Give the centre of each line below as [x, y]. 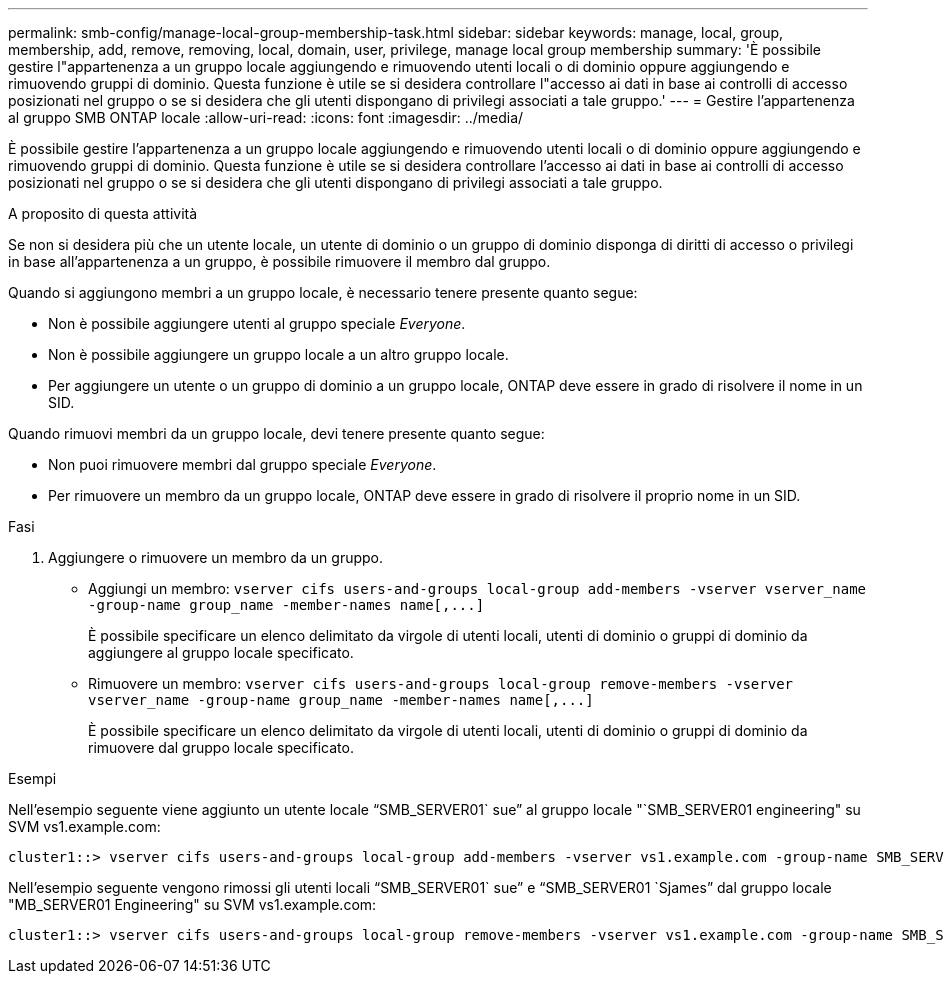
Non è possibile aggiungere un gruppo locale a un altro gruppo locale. [278, 354]
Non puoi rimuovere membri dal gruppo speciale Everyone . [242, 464]
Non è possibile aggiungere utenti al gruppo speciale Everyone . [257, 323]
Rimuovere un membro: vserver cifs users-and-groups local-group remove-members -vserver [440, 683]
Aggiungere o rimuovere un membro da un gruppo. [216, 557]
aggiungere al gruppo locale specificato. [221, 652]
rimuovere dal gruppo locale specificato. [221, 747]
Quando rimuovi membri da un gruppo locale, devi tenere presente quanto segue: [276, 433]
